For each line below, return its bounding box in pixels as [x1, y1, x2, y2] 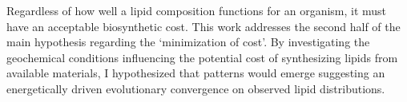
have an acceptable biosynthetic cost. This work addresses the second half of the [6, 18, 401, 34]
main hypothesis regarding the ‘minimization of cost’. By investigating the [6, 33, 370, 50]
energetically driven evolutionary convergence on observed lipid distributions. [6, 80, 385, 96]
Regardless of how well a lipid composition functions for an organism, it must [6, 2, 387, 18]
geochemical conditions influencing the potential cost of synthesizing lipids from [6, 49, 398, 65]
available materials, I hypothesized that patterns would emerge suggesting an [6, 65, 385, 81]
